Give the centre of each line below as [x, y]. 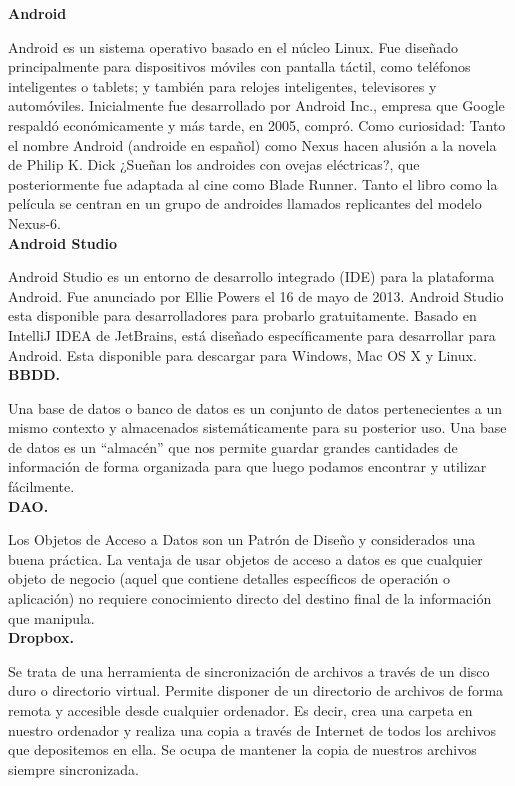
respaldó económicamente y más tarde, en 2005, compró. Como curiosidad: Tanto [257, 124]
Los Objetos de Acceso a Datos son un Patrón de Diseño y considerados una [242, 539]
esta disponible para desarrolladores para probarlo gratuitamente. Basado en [242, 315]
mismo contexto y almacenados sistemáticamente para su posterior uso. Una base [257, 427]
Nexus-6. [34, 222]
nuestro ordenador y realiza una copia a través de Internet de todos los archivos [252, 729]
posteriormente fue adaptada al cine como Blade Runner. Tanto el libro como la [253, 183]
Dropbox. [41, 637]
